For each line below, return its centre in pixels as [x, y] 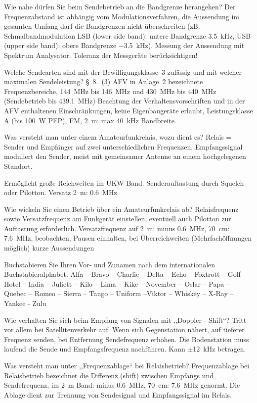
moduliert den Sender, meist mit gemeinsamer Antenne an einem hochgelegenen [125, 156]
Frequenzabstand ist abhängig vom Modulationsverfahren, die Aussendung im [122, 16]
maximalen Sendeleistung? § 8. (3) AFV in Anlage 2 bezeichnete [104, 81]
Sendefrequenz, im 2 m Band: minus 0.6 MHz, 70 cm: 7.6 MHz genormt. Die [122, 385]
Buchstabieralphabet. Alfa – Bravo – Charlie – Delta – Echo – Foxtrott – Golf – [125, 274]
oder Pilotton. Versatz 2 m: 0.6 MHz [61, 192]
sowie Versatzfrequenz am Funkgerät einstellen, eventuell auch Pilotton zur [118, 219]
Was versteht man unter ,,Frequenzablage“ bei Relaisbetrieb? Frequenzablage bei [127, 365]
